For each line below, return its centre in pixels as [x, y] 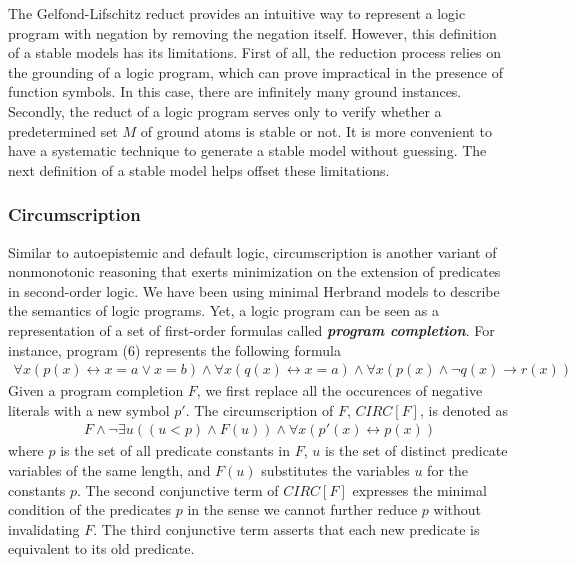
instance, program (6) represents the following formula [174, 349]
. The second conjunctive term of [178, 489]
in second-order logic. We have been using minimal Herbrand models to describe [254, 290]
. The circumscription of [259, 409]
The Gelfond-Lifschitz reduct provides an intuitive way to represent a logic [237, 13]
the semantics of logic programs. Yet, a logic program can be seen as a [223, 310]
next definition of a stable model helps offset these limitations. [199, 169]
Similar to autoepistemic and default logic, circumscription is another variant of [252, 251]
